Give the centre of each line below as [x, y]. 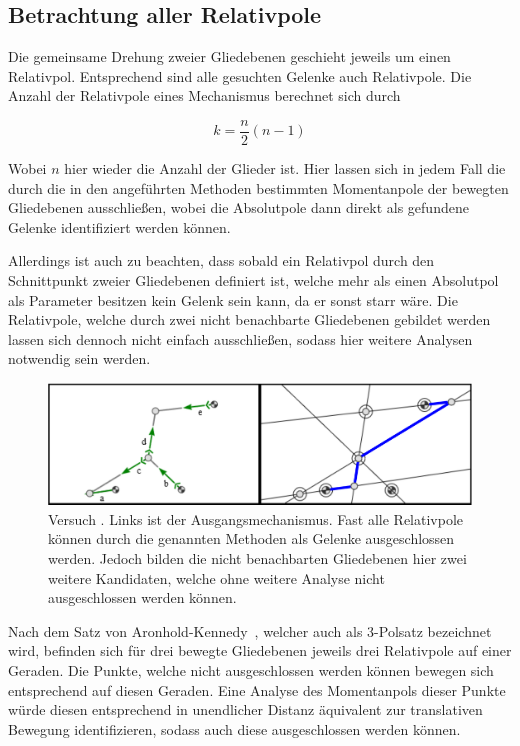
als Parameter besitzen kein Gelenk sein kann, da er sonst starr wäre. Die [233, 299]
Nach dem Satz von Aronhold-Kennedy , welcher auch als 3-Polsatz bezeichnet [250, 630]
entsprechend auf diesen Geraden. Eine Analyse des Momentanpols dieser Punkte [257, 689]
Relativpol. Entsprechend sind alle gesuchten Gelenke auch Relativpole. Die [240, 75]
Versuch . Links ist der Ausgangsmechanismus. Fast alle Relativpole [256, 518]
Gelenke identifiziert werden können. [119, 226]
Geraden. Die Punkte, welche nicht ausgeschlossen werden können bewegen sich [251, 670]
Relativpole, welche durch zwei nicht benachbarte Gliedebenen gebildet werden [249, 319]
